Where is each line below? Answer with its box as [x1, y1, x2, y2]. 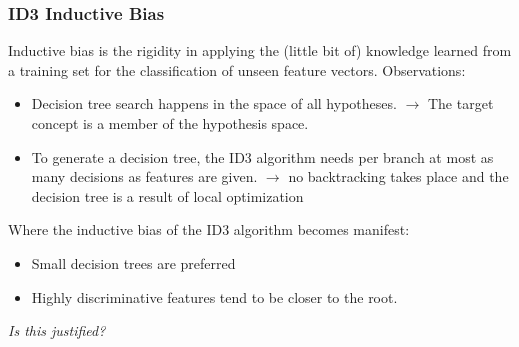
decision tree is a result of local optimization [31, 185, 304, 206]
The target [427, 93, 494, 114]
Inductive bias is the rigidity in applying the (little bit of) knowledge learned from [8, 40, 512, 61]
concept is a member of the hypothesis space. [31, 113, 309, 133]
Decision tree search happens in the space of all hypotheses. [31, 93, 397, 114]
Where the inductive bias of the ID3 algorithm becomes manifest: [8, 219, 410, 240]
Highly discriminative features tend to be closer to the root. [31, 286, 398, 307]
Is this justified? [8, 320, 106, 341]
